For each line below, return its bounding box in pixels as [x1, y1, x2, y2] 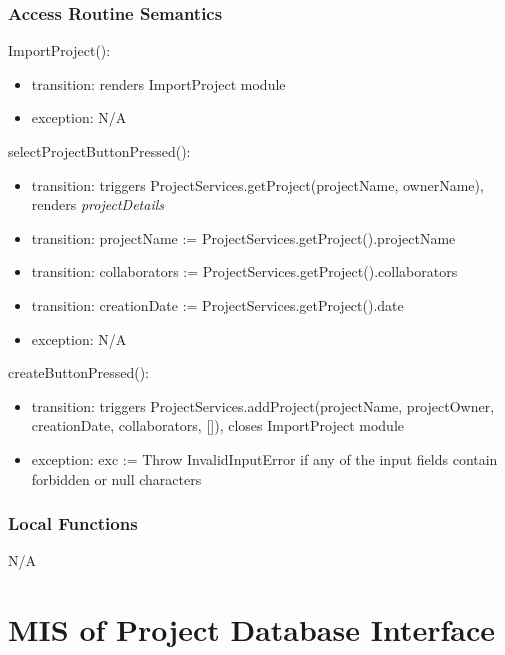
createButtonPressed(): [8, 362, 150, 383]
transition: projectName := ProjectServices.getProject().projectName [31, 227, 456, 248]
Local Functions [8, 511, 138, 536]
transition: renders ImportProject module [31, 73, 286, 94]
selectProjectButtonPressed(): [8, 141, 191, 161]
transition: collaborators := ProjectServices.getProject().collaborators [31, 261, 458, 282]
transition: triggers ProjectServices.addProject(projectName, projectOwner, [31, 395, 495, 416]
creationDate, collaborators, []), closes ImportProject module [31, 415, 405, 436]
